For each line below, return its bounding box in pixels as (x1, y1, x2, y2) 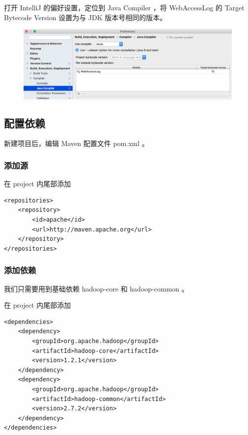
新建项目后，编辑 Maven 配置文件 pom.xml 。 (4, 138, 149, 148)
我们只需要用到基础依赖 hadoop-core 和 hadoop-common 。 (4, 283, 189, 293)
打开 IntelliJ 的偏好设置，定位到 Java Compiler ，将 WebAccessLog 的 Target (4, 2, 245, 12)
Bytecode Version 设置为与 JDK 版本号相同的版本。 (4, 12, 167, 22)
